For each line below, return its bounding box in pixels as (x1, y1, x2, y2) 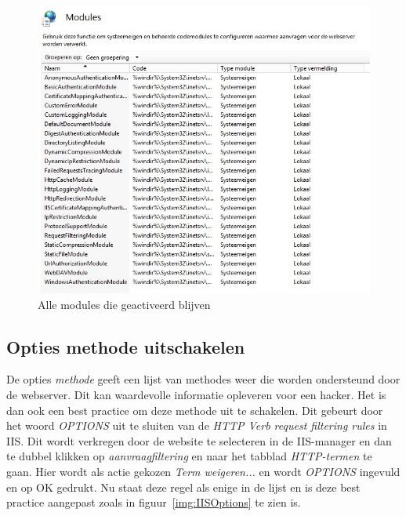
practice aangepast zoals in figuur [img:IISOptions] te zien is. (6, 494, 301, 511)
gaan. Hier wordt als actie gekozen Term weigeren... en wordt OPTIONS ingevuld (6, 463, 401, 479)
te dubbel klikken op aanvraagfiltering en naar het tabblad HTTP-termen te (6, 448, 372, 464)
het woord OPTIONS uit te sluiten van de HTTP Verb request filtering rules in (6, 417, 387, 434)
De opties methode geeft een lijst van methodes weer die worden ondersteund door (6, 371, 401, 387)
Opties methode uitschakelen (6, 334, 245, 358)
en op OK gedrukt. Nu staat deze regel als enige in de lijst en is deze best (6, 478, 361, 495)
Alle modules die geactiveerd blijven (38, 296, 211, 312)
